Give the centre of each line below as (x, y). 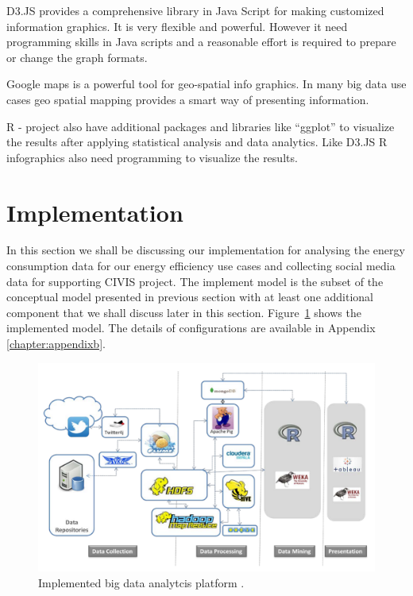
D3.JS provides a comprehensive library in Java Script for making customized (195, 10)
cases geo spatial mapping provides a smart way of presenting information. (188, 99)
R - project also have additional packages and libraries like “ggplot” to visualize (201, 126)
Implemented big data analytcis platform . (141, 582)
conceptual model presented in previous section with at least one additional (190, 297)
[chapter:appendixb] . (56, 344)
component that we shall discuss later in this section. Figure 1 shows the (184, 312)
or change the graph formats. (77, 57)
